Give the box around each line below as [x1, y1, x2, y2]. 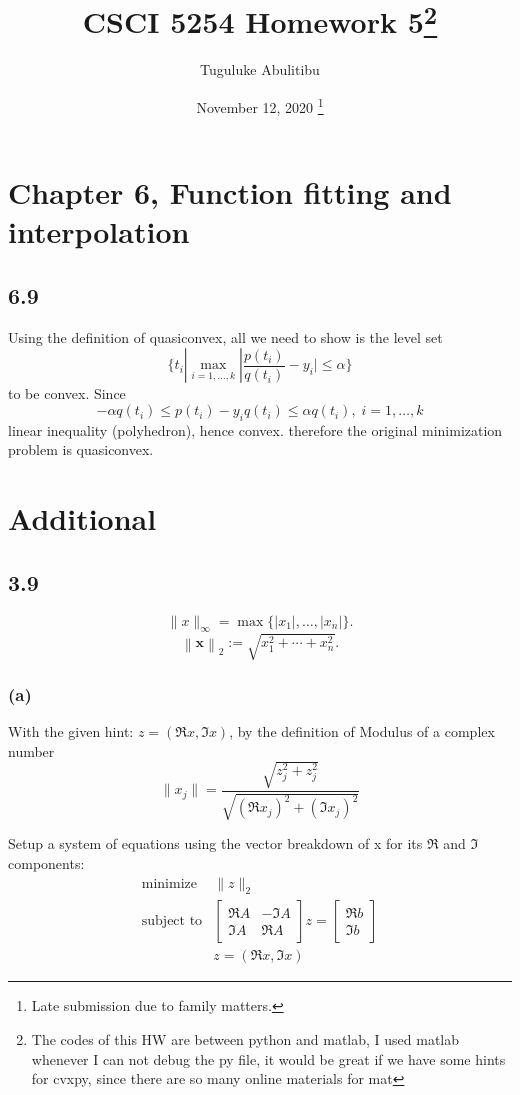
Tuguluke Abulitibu [200, 59, 320, 80]
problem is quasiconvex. [8, 439, 154, 460]
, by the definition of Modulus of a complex [229, 721, 495, 742]
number [8, 740, 55, 761]
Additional [8, 498, 157, 539]
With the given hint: [8, 721, 134, 742]
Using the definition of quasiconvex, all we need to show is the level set [8, 326, 443, 347]
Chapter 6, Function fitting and [8, 172, 452, 213]
